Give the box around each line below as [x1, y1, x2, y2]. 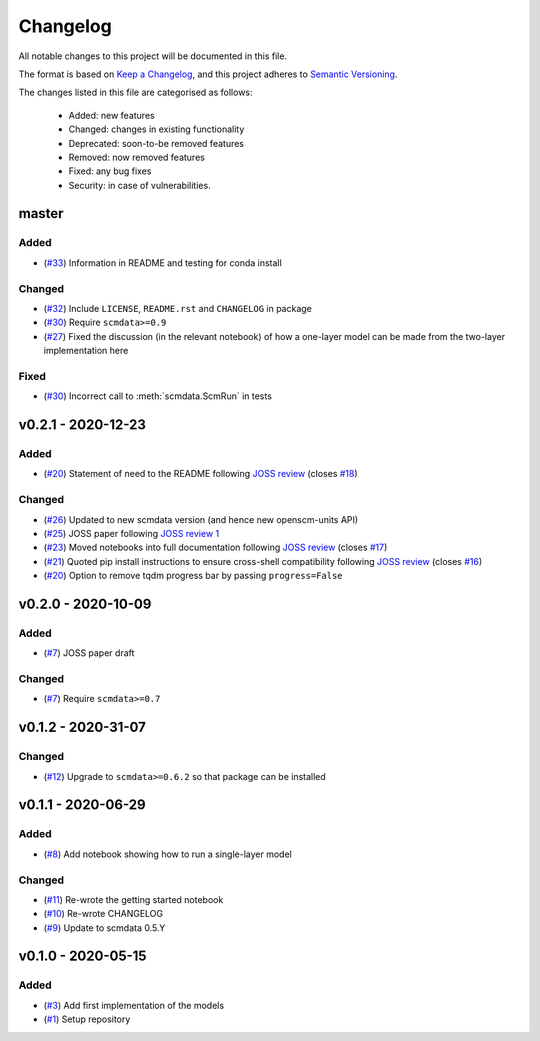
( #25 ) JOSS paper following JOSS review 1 [43, 527, 220, 539]
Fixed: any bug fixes [68, 165, 152, 177]
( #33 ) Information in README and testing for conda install [43, 256, 282, 269]
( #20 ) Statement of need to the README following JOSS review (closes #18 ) [43, 468, 359, 480]
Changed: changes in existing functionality [68, 123, 245, 135]
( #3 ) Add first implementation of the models [43, 999, 225, 1011]
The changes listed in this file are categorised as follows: [18, 86, 254, 99]
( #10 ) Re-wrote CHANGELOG [43, 908, 164, 920]
